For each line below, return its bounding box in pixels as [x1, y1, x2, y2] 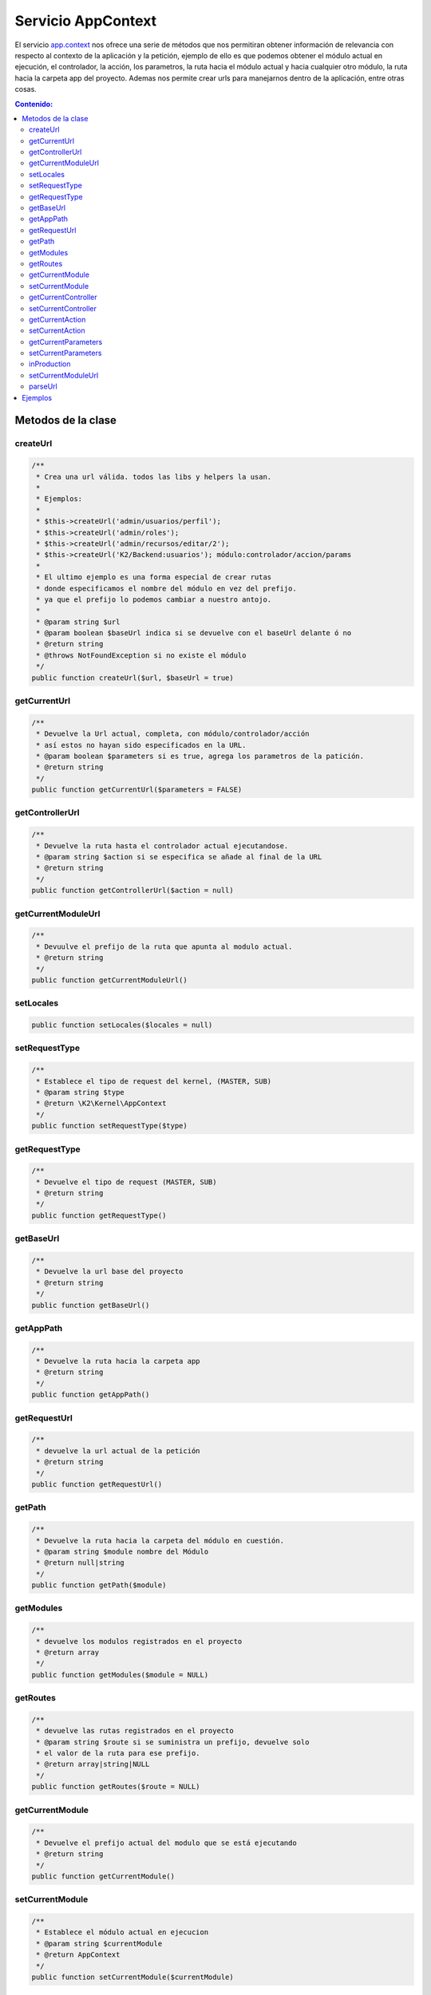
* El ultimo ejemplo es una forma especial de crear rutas [36, 573, 272, 582]
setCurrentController [29, 303, 97, 313]
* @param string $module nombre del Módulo [36, 1547, 209, 1556]
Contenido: [14, 99, 53, 109]
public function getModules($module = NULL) [31, 1670, 209, 1679]
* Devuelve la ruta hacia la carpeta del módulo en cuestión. [36, 1536, 285, 1545]
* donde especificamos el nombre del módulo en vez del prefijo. [36, 583, 297, 593]
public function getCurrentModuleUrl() [31, 975, 188, 985]
